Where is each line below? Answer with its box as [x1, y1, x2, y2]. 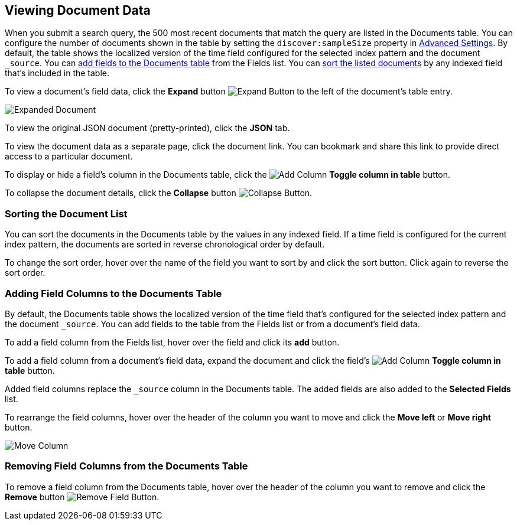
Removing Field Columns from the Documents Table [5, 460, 248, 472]
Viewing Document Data [5, 3, 151, 18]
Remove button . [5, 491, 160, 502]
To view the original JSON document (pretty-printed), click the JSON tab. [5, 123, 290, 133]
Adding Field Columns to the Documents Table [5, 287, 222, 299]
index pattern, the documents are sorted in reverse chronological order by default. [5, 239, 325, 250]
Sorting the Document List [5, 207, 128, 220]
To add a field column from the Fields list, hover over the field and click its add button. [5, 337, 340, 347]
